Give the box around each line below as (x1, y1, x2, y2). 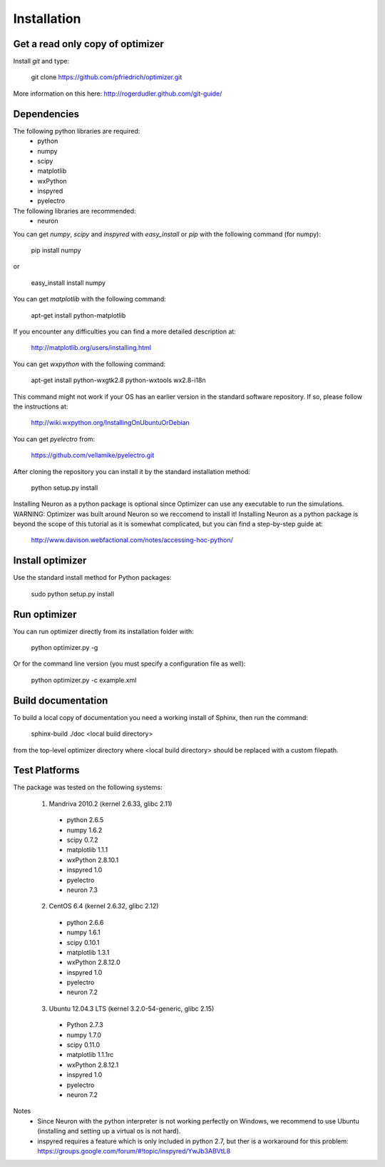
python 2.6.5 (66, 816, 104, 824)
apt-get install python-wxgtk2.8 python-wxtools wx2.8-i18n (31, 376, 206, 385)
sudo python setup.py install (31, 589, 114, 598)
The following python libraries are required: (13, 126, 140, 135)
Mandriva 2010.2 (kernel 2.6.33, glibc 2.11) (48, 799, 173, 808)
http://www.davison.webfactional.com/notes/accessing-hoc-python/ (31, 536, 233, 544)
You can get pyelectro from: (13, 434, 96, 443)
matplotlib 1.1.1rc (66, 1051, 114, 1059)
